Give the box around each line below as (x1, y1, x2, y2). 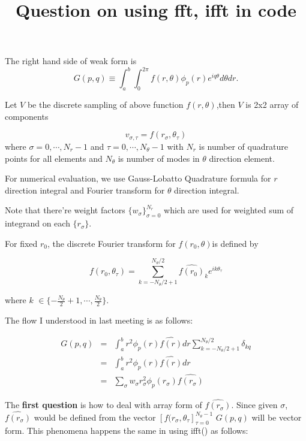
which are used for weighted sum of (164, 204, 294, 216)
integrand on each (5, 217, 70, 229)
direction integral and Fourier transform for (5, 183, 165, 196)
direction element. (209, 152, 275, 164)
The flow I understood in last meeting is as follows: (5, 314, 193, 327)
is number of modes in (118, 152, 200, 164)
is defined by (212, 237, 259, 249)
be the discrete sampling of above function (27, 98, 184, 111)
